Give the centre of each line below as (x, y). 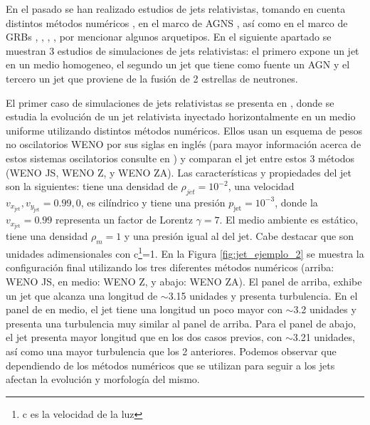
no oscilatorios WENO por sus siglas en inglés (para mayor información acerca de (184, 144)
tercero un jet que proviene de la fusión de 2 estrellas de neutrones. (152, 78)
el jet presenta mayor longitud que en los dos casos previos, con (144, 337)
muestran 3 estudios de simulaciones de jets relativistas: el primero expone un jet (183, 50)
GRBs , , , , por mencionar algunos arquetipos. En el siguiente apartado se (169, 37)
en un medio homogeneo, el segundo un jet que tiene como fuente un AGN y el (178, 64)
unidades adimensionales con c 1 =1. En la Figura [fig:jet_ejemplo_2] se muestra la (185, 252)
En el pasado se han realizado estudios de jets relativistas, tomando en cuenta (176, 9)
